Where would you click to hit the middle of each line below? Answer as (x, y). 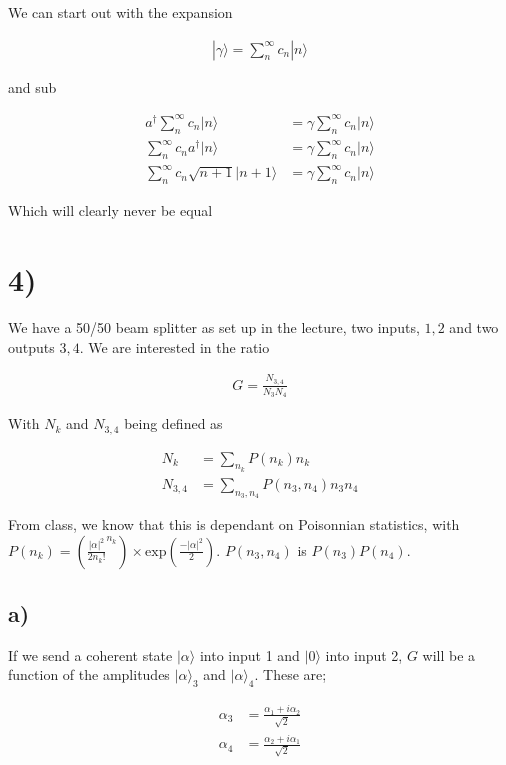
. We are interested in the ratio (174, 346)
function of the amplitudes (89, 674)
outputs (31, 346)
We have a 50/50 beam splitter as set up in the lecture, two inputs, (214, 326)
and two (474, 326)
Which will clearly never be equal (110, 210)
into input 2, (364, 654)
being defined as (173, 423)
